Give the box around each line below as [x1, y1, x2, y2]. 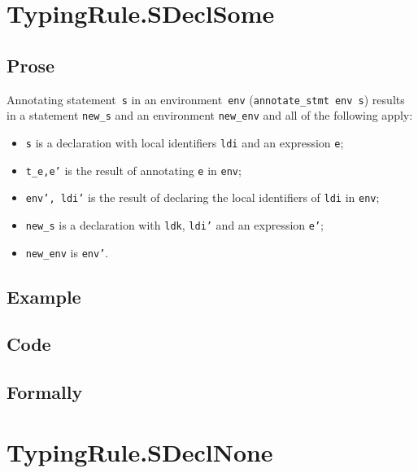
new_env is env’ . [25, 243, 109, 261]
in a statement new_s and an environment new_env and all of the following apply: [7, 107, 413, 124]
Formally [7, 379, 83, 405]
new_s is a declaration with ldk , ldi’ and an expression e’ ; [25, 216, 324, 233]
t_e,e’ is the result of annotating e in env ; [25, 161, 242, 178]
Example [7, 283, 81, 309]
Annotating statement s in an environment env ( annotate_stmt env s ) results [7, 90, 405, 107]
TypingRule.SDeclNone [7, 435, 273, 468]
